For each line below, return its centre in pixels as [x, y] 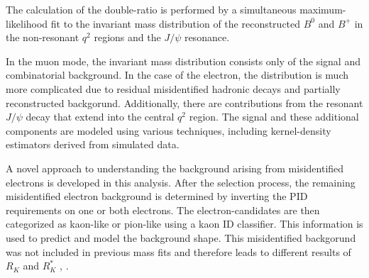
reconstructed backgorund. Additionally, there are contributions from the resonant [184, 102]
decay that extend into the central [100, 117]
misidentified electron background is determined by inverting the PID [157, 196]
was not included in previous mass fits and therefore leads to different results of [178, 251]
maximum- [323, 9]
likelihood [27, 23]
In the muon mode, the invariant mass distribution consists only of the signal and [183, 61]
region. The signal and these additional [274, 117]
